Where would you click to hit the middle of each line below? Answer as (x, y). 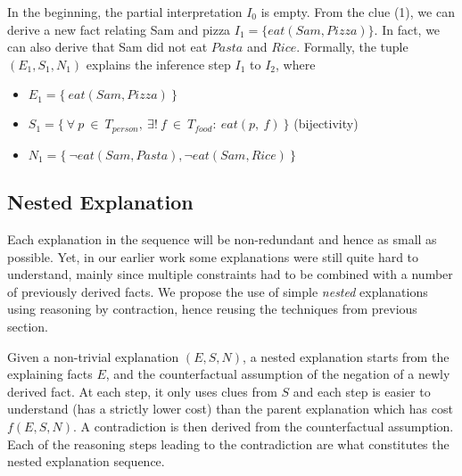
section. (28, 326)
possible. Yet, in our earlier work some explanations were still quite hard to (213, 256)
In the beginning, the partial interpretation (125, 12)
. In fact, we (407, 29)
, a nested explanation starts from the (346, 356)
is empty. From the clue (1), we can (358, 12)
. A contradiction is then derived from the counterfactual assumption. (264, 426)
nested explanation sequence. (86, 461)
